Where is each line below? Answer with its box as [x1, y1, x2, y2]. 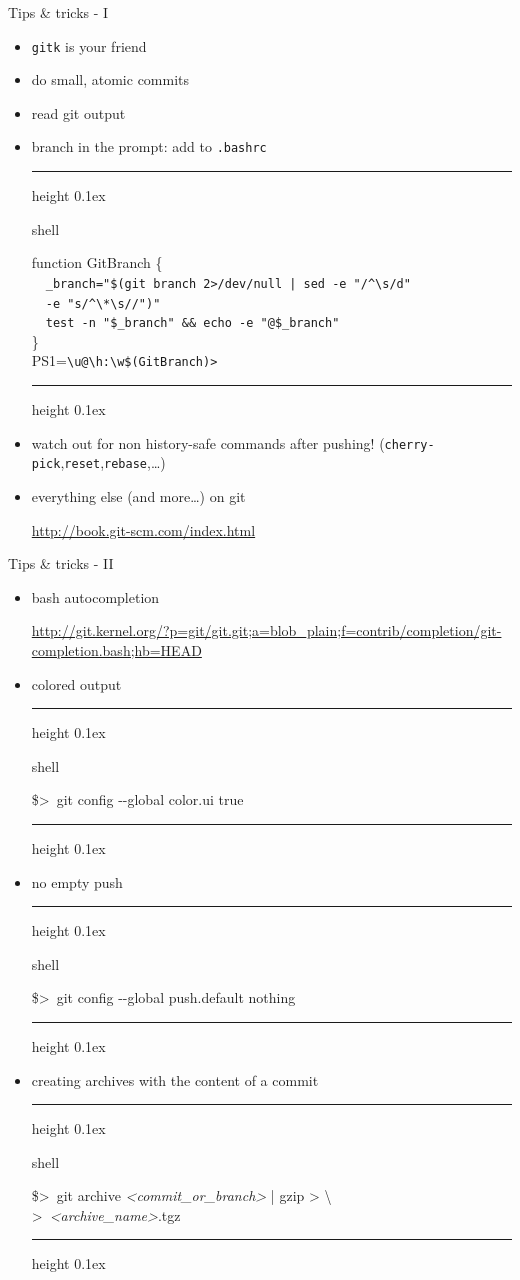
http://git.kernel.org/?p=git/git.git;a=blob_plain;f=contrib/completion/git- [31, 620, 502, 641]
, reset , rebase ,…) [60, 452, 166, 473]
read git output [31, 102, 126, 123]
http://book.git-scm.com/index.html [31, 519, 256, 540]
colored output [31, 673, 122, 694]
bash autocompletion [31, 586, 160, 607]
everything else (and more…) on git [31, 486, 246, 506]
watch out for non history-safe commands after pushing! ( [31, 432, 385, 453]
